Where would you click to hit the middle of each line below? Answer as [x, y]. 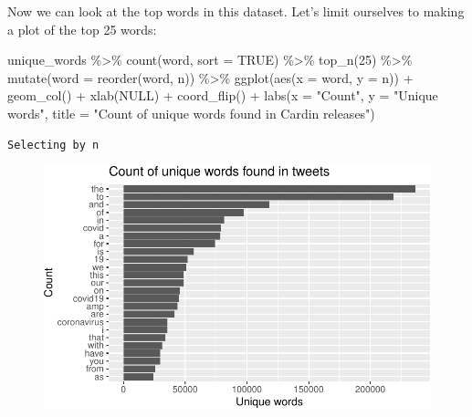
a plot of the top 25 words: [82, 29]
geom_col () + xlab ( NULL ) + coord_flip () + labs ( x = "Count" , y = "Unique [223, 95]
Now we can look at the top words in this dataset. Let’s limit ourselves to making [236, 11]
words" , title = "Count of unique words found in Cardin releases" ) [191, 113]
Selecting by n [53, 145]
